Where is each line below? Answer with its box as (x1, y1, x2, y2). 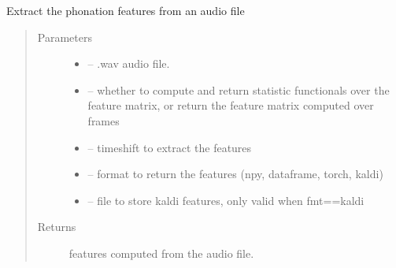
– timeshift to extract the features (87, 139, 252, 155)
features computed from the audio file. (68, 244, 254, 261)
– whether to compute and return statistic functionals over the (87, 81, 390, 98)
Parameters (37, 28, 92, 45)
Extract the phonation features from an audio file (6, 2, 245, 18)
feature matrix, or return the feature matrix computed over (87, 97, 374, 114)
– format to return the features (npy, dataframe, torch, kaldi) (87, 166, 383, 182)
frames (87, 112, 120, 128)
